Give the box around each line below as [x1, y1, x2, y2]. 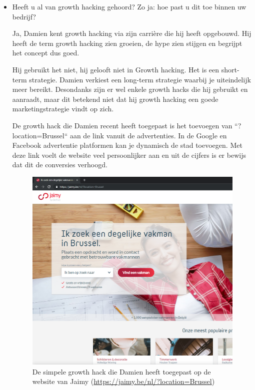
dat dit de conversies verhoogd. [12, 159, 107, 170]
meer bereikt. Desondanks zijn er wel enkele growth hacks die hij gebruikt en [12, 84, 248, 94]
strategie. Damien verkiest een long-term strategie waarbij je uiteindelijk [29, 74, 251, 84]
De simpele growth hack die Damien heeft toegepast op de [32, 366, 211, 377]
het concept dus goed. [12, 47, 79, 58]
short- [221, 64, 239, 74]
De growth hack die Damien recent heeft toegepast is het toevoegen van [12, 120, 232, 130]
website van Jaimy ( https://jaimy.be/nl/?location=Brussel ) [32, 376, 215, 387]
